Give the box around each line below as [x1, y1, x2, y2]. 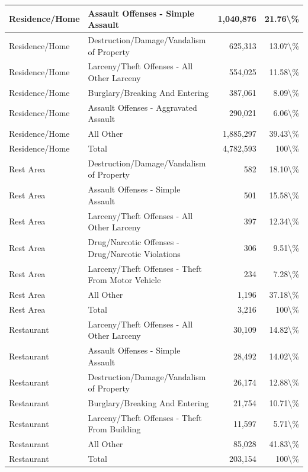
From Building [88, 423, 141, 435]
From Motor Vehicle [88, 274, 161, 286]
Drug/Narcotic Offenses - [88, 236, 179, 248]
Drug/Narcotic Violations [88, 247, 181, 259]
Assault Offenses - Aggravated [88, 101, 197, 113]
